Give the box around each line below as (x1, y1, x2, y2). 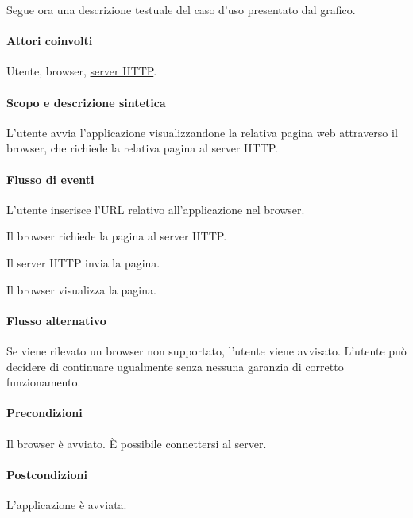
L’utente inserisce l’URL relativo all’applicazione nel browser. (6, 201, 305, 217)
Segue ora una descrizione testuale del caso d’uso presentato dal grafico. (6, 2, 356, 17)
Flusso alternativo (6, 312, 106, 328)
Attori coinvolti (6, 33, 93, 49)
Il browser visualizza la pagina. (6, 281, 156, 297)
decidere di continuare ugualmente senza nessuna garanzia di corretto (6, 358, 344, 374)
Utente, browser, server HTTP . (6, 63, 157, 79)
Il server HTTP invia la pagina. (6, 254, 160, 271)
